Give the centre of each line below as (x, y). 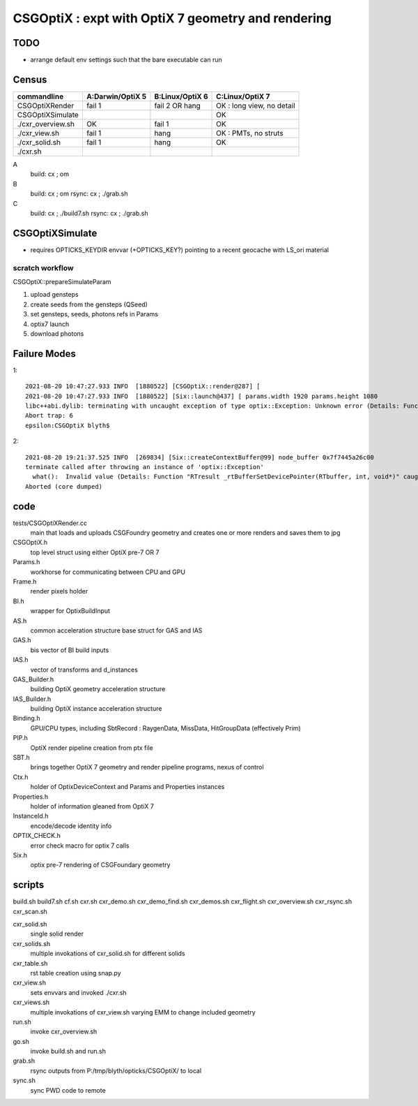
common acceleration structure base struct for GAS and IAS (116, 630)
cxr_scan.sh (30, 911)
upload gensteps (55, 295)
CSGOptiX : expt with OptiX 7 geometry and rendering (172, 18)
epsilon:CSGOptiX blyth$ (68, 425)
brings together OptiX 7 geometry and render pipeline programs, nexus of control (147, 767)
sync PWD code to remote (68, 1090)
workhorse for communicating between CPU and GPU (108, 572)
